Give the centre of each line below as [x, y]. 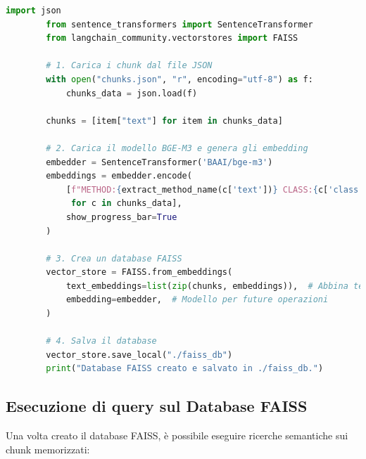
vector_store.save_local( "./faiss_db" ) [139, 355]
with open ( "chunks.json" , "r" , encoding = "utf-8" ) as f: [179, 79]
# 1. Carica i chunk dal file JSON [129, 66]
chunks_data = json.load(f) [132, 93]
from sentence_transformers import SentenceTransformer [179, 24]
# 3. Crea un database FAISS [114, 258]
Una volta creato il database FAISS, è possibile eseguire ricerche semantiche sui [177, 435]
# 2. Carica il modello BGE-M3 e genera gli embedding [177, 148]
